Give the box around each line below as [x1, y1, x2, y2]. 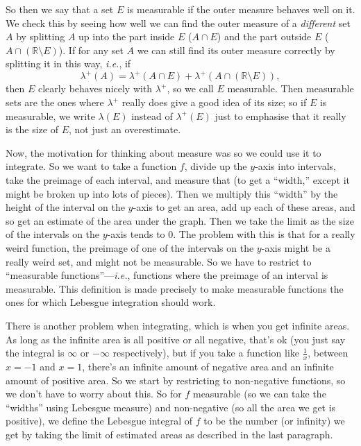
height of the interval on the [6, 200, 125, 214]
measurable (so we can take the [192, 386, 326, 401]
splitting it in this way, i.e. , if [6, 56, 131, 71]
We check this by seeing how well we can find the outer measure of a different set [6, 15, 351, 30]
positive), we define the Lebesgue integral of [6, 413, 193, 428]
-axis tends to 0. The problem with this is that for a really [107, 227, 355, 241]
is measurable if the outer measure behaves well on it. [126, 2, 355, 16]
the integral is [6, 345, 65, 360]
